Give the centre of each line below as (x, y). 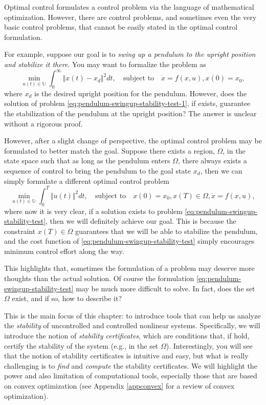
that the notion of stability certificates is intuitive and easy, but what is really (126, 356)
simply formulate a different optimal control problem (87, 180)
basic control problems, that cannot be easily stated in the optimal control (121, 27)
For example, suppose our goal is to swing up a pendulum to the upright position (130, 54)
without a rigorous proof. (43, 123)
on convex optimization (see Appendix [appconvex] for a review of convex (119, 386)
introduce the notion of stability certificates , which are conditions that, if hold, (127, 336)
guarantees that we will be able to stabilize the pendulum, (167, 231)
